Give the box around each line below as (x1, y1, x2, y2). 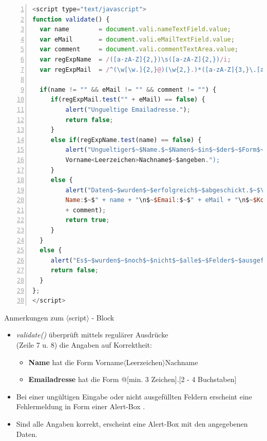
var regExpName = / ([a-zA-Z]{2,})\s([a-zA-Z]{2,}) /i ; (40, 55, 231, 63)
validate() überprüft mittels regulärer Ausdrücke (16, 329, 168, 340)
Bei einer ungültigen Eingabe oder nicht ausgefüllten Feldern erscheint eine (16, 391, 252, 402)
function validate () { (32, 15, 110, 23)
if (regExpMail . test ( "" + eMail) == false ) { (50, 96, 205, 104)
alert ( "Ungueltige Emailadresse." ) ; (65, 106, 190, 113)
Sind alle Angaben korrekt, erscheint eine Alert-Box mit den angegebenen (16, 418, 248, 429)
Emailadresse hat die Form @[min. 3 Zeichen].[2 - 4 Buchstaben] (28, 374, 237, 385)
